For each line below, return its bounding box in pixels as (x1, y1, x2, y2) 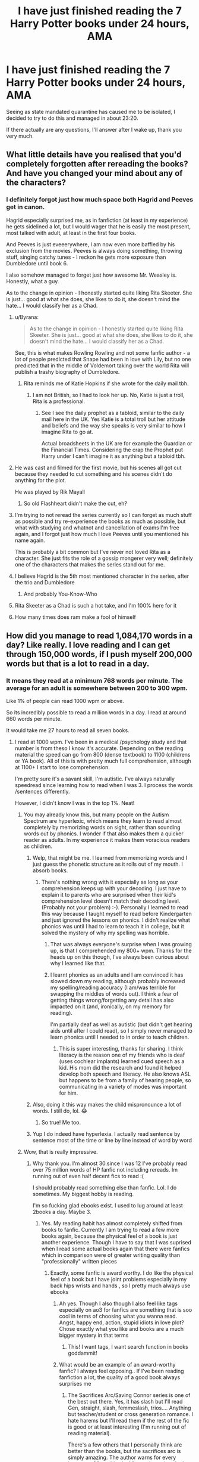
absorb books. (32, 867, 68, 874)
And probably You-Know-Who (23, 590, 97, 597)
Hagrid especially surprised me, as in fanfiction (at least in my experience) (6, 216, 188, 224)
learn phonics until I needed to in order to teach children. (50, 1033, 189, 1041)
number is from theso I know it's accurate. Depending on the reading (14, 745, 184, 752)
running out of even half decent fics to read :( (32, 1173, 144, 1180)
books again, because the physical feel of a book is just (41, 1232, 178, 1240)
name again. (14, 537, 46, 544)
